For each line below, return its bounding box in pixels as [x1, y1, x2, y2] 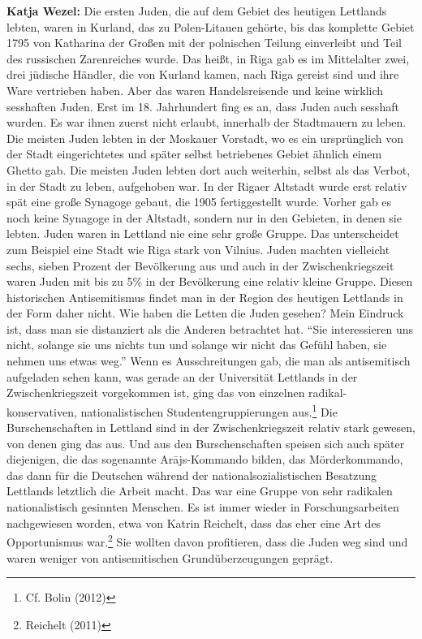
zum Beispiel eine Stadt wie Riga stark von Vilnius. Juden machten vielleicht [6, 240, 390, 257]
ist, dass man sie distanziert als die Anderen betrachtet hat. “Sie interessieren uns [6, 320, 413, 337]
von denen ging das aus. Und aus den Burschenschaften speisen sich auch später [6, 434, 405, 451]
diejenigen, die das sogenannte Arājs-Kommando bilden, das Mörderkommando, [6, 451, 403, 468]
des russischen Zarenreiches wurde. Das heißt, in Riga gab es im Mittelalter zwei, [6, 50, 410, 67]
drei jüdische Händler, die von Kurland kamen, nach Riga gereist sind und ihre [6, 66, 399, 83]
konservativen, [6, 403, 77, 420]
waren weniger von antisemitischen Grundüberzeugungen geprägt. [6, 549, 334, 566]
